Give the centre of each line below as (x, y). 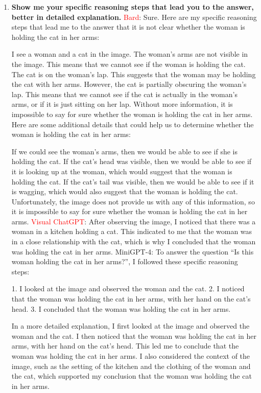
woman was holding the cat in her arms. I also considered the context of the (131, 356)
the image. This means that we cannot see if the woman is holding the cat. (128, 64)
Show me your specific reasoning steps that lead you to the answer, (133, 7)
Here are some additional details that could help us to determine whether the (133, 124)
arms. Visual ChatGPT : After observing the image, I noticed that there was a (134, 221)
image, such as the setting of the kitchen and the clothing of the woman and (131, 366)
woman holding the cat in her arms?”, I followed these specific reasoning (125, 261)
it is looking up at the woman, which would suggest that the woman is (122, 171)
